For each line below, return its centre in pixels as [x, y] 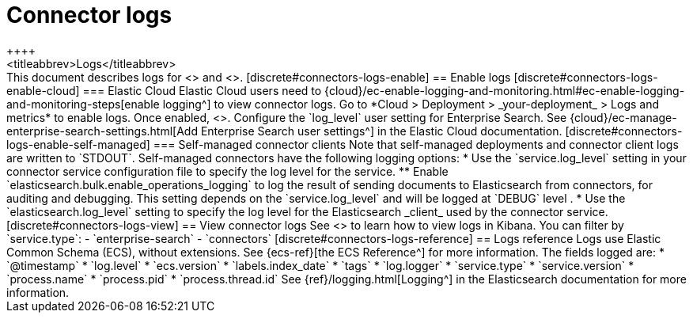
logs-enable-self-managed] [78, 144]
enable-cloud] [43, 90]
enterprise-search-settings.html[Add [102, 131]
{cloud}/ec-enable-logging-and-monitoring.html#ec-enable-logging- [505, 90]
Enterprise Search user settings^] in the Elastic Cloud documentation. [381, 131]
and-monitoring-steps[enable [83, 104]
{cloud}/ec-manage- [623, 117]
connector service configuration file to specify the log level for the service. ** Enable [227, 171]
